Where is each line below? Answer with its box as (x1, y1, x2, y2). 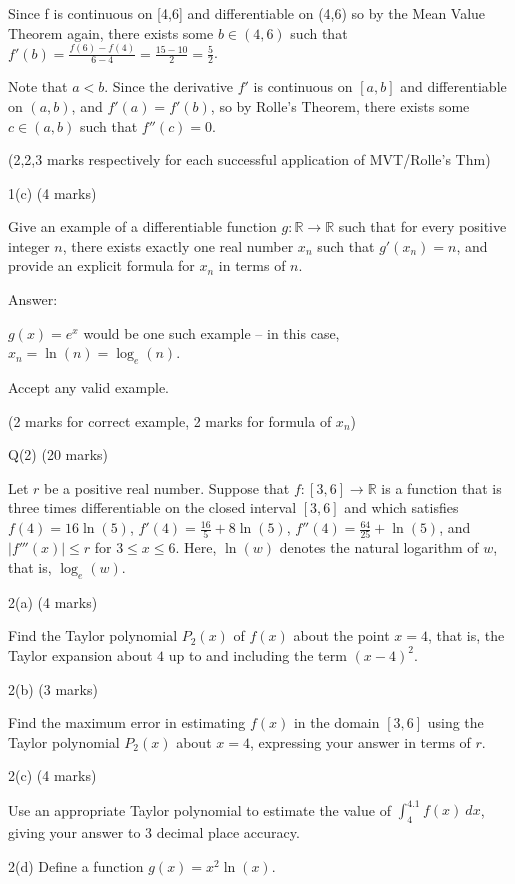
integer (8, 235, 50, 256)
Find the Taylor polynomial (8, 625, 178, 646)
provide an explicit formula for (8, 255, 195, 276)
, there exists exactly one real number (62, 235, 294, 256)
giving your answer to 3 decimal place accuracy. (8, 822, 300, 843)
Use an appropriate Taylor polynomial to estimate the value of (8, 799, 391, 820)
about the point (293, 625, 390, 646)
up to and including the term (168, 644, 347, 665)
